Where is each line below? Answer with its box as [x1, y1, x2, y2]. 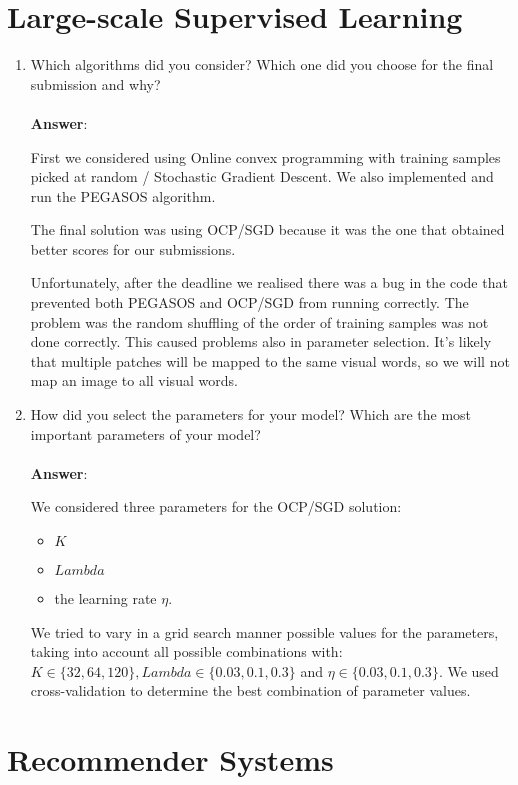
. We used [438, 660, 499, 681]
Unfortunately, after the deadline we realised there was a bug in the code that [30, 272, 508, 293]
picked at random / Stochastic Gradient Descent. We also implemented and [30, 166, 494, 187]
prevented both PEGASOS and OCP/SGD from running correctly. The [30, 292, 469, 313]
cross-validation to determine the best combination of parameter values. [30, 680, 471, 701]
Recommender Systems [7, 739, 334, 780]
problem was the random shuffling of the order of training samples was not [30, 311, 489, 332]
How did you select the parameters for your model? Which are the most [30, 404, 472, 425]
